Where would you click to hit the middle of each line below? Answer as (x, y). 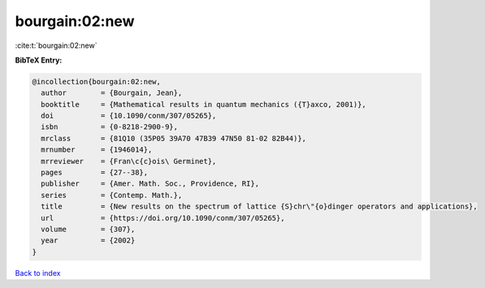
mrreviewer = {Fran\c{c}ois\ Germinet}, (129, 161)
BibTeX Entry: (39, 60)
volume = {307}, (88, 229)
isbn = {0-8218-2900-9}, (110, 127)
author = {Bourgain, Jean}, (112, 93)
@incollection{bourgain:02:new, (97, 82)
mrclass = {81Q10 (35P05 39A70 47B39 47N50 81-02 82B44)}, (174, 138)
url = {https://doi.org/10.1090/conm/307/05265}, (163, 218)
